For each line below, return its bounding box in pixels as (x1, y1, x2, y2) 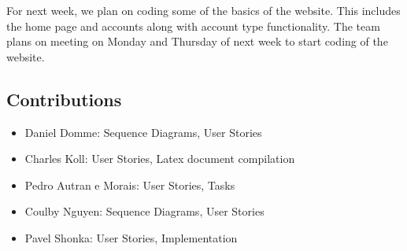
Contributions (6, 87, 122, 111)
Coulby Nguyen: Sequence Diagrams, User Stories (24, 203, 265, 220)
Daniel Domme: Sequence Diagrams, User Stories (24, 124, 262, 140)
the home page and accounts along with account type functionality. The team (6, 17, 380, 34)
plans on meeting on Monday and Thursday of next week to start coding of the (6, 33, 388, 50)
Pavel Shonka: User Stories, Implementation (24, 229, 238, 245)
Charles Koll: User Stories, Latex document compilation (24, 150, 295, 167)
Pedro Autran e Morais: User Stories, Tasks (24, 176, 235, 193)
